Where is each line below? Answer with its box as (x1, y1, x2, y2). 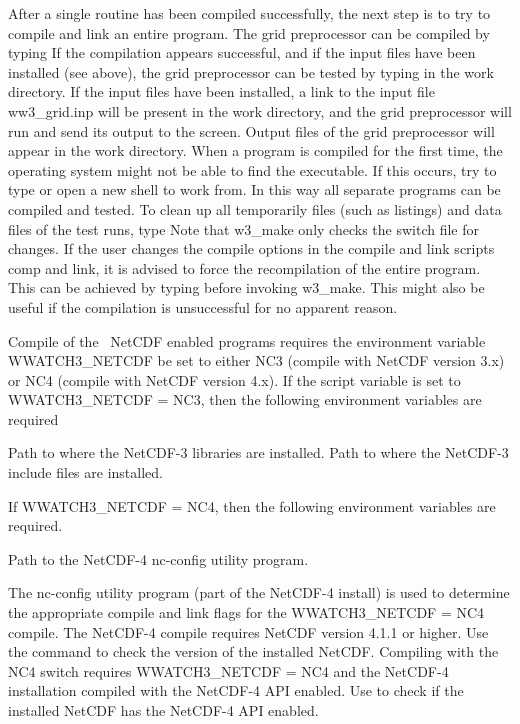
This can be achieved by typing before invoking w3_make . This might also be (8, 277, 485, 298)
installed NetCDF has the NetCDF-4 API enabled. (8, 700, 319, 720)
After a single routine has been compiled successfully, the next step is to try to (8, 3, 491, 23)
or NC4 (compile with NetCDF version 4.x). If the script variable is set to (8, 369, 461, 390)
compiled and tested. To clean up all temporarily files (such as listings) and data (8, 198, 502, 219)
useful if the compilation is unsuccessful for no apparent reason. (8, 296, 398, 317)
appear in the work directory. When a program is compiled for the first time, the (8, 140, 503, 161)
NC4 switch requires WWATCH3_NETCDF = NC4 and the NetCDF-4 (8, 660, 449, 681)
